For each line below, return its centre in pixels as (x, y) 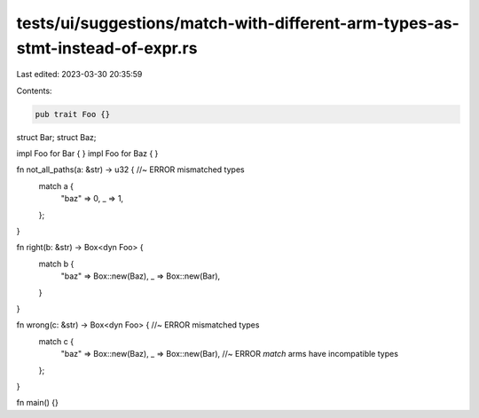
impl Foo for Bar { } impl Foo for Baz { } (87, 154)
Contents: (34, 91)
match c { (56, 341)
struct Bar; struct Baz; (56, 137)
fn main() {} (38, 403)
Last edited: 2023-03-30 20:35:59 (79, 75)
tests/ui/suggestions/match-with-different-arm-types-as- (238, 23)
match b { (56, 264)
